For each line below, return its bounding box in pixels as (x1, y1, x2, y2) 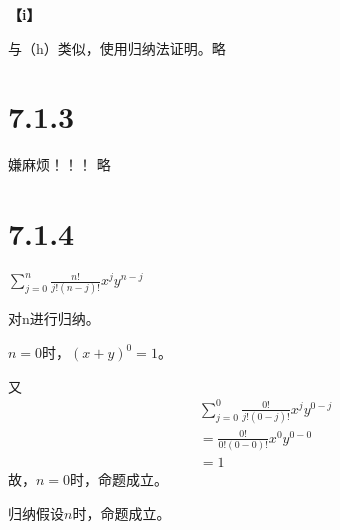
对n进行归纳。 (8, 308, 100, 329)
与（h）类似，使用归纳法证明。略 (8, 37, 226, 58)
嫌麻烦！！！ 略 (8, 154, 111, 175)
